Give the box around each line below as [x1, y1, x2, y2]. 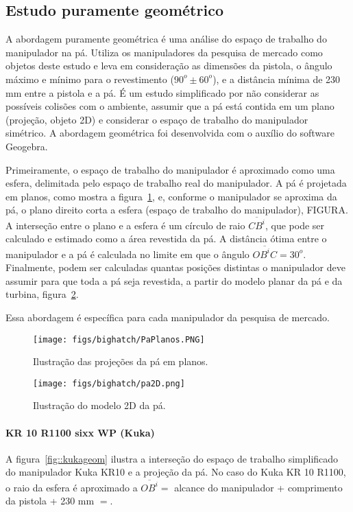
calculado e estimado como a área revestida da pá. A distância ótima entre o [5, 231, 327, 246]
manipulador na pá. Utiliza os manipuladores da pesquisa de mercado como [5, 45, 323, 59]
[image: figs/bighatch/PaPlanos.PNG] [33, 334, 205, 345]
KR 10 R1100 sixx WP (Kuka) [5, 425, 155, 439]
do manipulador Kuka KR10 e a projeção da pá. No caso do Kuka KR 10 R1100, [5, 465, 346, 479]
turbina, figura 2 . [5, 287, 79, 301]
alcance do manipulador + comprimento [174, 480, 343, 494]
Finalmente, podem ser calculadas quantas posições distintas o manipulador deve [5, 260, 345, 275]
